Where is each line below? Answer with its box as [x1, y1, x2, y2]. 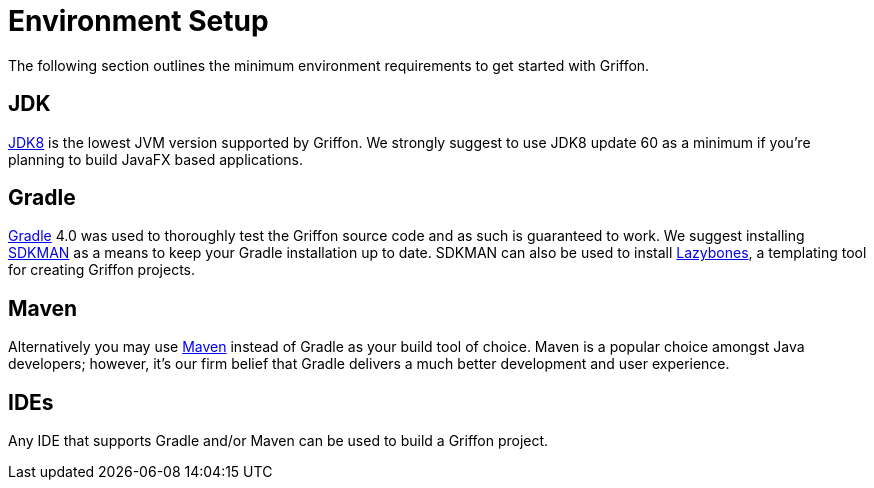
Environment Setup [8, 4, 269, 38]
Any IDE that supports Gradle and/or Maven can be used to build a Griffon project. [8, 432, 549, 450]
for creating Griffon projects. [8, 261, 196, 279]
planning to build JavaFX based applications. [8, 150, 304, 168]
